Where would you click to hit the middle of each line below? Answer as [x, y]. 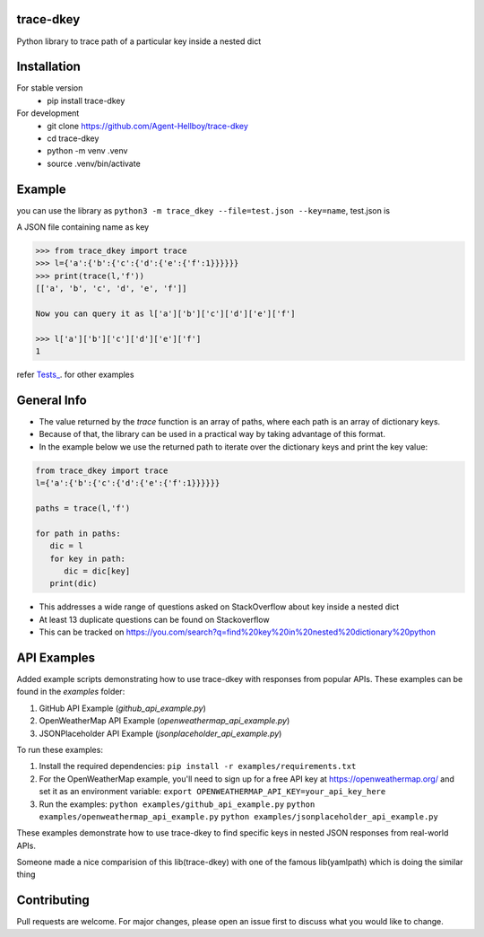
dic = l [66, 546]
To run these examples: [60, 749]
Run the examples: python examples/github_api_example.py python [177, 804]
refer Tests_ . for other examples [75, 375]
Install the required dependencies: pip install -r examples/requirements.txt [198, 766]
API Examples [56, 657]
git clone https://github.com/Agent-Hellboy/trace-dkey [147, 126]
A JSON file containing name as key [83, 227]
